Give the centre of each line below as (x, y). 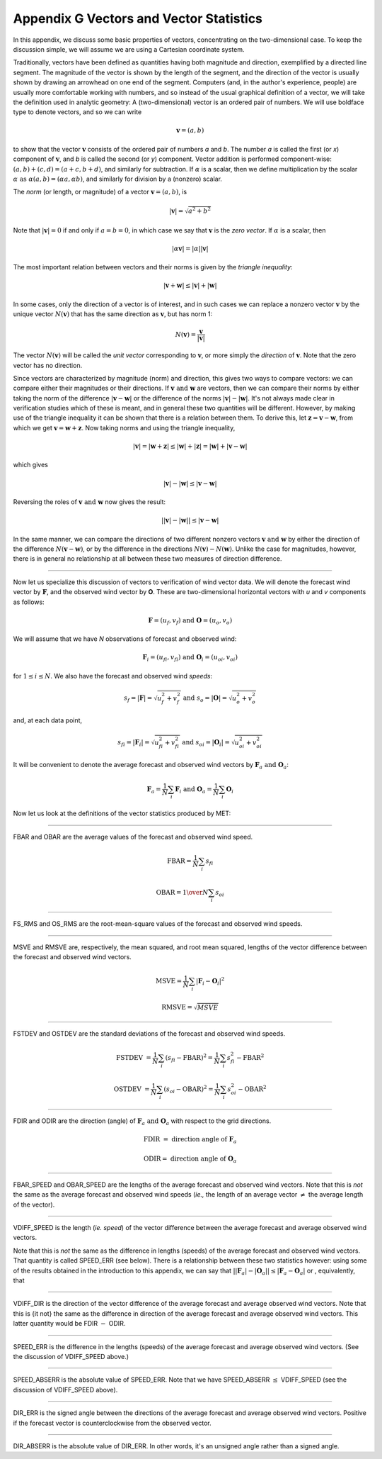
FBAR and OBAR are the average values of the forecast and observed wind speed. (133, 837)
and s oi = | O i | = (206, 743)
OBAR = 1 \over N (182, 892)
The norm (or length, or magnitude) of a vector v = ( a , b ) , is (100, 192)
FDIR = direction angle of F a (190, 1140)
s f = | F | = (138, 699)
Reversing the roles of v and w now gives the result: (89, 502)
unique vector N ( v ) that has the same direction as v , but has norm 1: (113, 314)
